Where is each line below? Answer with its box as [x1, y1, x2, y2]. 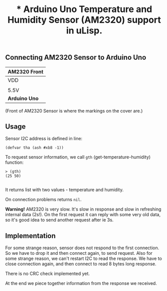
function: [5, 159, 24, 165]
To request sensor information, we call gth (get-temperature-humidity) [5, 154, 151, 160]
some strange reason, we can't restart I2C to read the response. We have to [5, 255, 162, 262]
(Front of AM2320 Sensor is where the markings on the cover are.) [5, 108, 143, 114]
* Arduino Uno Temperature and [16, 4, 152, 15]
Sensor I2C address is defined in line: [5, 136, 83, 142]
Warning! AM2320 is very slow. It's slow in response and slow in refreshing [5, 206, 161, 212]
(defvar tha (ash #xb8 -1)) [5, 145, 64, 150]
